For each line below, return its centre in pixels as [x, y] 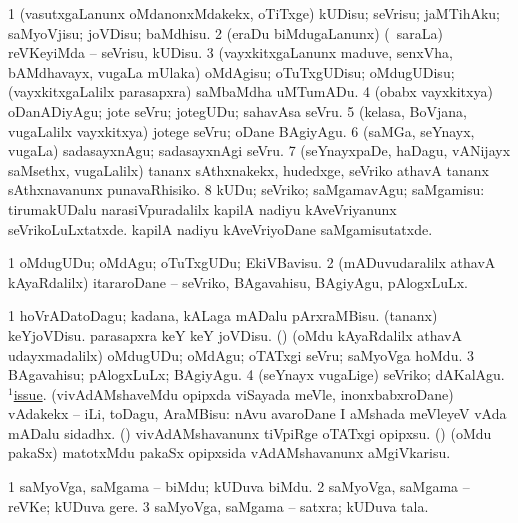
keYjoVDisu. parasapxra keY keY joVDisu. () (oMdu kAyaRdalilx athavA [235, 334]
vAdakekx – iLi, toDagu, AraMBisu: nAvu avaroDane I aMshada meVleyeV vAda [257, 413]
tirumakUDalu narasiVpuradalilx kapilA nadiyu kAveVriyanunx [202, 208]
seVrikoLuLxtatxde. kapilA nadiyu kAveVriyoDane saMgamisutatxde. [220, 228]
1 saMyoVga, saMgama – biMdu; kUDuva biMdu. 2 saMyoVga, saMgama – [239, 486]
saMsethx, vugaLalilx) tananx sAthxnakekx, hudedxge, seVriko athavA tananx [248, 169]
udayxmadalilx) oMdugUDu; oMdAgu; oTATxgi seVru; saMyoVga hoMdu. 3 [241, 354]
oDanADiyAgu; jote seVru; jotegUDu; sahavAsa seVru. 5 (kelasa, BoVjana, [237, 110]
